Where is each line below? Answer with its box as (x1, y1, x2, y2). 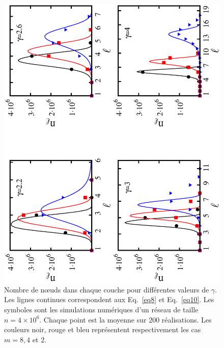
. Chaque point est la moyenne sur (39, 314, 147, 325)
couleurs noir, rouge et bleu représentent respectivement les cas (4, 324, 201, 335)
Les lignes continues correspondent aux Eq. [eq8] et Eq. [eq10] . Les (4, 294, 214, 305)
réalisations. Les (161, 314, 212, 325)
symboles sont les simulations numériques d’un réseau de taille (4, 304, 199, 314)
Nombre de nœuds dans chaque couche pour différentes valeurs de (4, 284, 209, 295)
